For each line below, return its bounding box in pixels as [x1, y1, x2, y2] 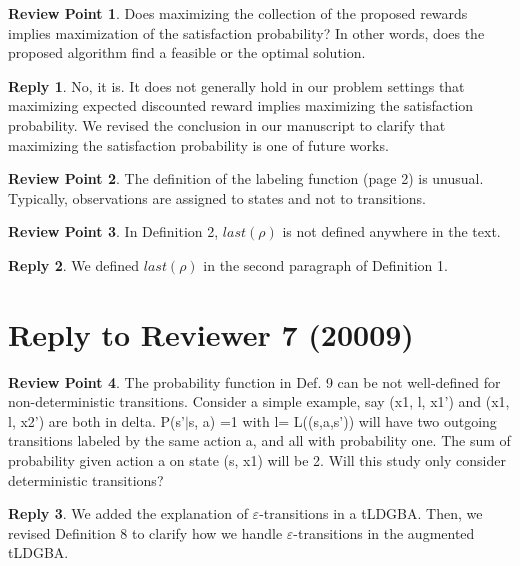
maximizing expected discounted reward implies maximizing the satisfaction [8, 95, 474, 116]
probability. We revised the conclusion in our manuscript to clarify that [8, 114, 446, 135]
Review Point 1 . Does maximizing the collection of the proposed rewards [8, 3, 468, 23]
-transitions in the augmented [293, 522, 475, 543]
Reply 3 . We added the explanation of [8, 503, 248, 524]
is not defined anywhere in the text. [282, 221, 501, 242]
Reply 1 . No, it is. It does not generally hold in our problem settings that [8, 75, 465, 96]
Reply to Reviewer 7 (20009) [8, 313, 414, 354]
